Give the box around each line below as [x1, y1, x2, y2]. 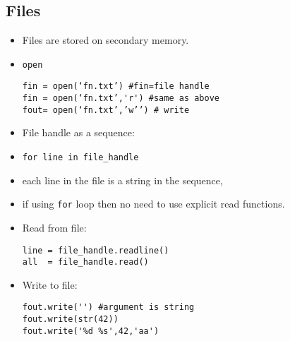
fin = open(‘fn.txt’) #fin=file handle [22, 81, 210, 92]
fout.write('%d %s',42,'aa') [22, 325, 159, 336]
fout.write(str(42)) [22, 314, 119, 325]
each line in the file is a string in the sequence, [22, 172, 223, 187]
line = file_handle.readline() [22, 245, 169, 256]
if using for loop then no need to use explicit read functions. [22, 196, 285, 211]
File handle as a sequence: [22, 125, 135, 140]
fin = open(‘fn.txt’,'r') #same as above [22, 93, 219, 104]
